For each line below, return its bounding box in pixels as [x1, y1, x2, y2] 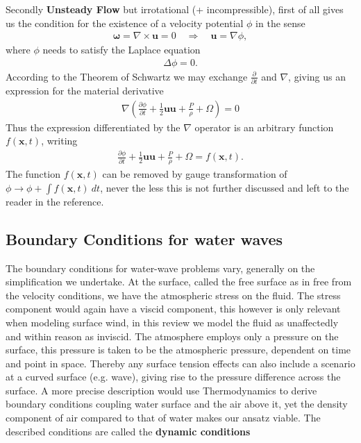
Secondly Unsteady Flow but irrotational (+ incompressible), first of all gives [6, 2, 344, 16]
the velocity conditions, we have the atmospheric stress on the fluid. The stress [6, 287, 341, 302]
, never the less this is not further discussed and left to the [100, 180, 349, 194]
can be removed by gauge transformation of [102, 167, 287, 181]
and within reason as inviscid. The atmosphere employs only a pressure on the [6, 328, 339, 343]
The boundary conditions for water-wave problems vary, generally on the [6, 260, 315, 275]
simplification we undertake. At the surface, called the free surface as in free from [6, 274, 352, 289]
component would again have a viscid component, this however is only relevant [6, 301, 341, 316]
